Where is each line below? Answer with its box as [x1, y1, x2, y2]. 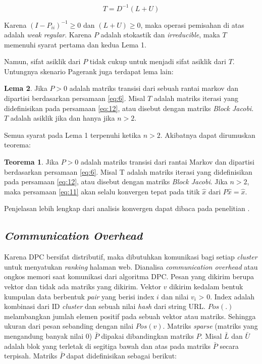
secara [220, 340, 239, 351]
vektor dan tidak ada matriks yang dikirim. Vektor [4, 281, 161, 291]
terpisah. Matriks [4, 350, 58, 361]
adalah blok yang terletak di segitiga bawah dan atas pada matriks [4, 340, 211, 351]
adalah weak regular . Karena [4, 29, 92, 40]
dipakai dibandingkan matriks [101, 330, 194, 341]
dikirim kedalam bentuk [169, 281, 243, 291]
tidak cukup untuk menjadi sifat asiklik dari [89, 56, 226, 67]
